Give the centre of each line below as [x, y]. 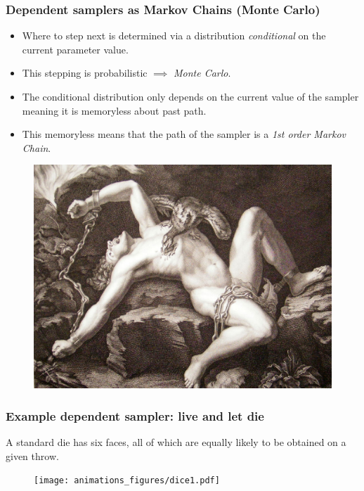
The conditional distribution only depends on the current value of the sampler [190, 96]
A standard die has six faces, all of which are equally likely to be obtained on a [176, 442]
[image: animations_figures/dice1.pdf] [127, 481]
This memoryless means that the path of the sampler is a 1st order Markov [184, 134]
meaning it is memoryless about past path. [114, 110]
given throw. [32, 455]
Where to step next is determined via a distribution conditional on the [174, 36]
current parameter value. [75, 49]
